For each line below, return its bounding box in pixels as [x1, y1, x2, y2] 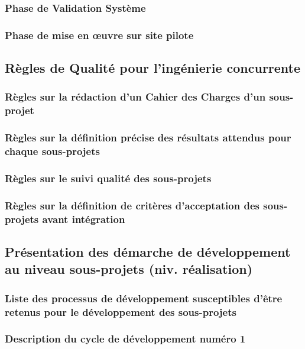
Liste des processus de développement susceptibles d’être [5, 290, 283, 305]
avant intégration [42, 211, 125, 226]
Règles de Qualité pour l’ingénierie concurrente [5, 59, 301, 77]
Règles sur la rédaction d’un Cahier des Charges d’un [5, 89, 266, 104]
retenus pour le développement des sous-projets [5, 304, 236, 319]
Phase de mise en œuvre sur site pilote [5, 27, 194, 42]
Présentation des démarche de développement [5, 243, 291, 260]
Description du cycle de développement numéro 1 [5, 331, 246, 346]
